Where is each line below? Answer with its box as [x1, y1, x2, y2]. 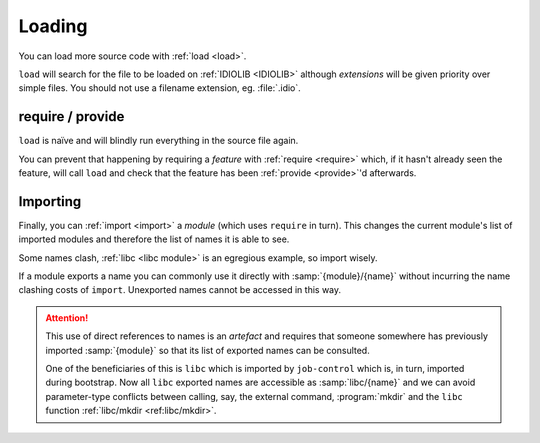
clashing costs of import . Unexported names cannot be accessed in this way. [18, 284, 342, 296]
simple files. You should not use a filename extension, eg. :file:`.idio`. [18, 82, 302, 94]
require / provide [18, 108, 125, 125]
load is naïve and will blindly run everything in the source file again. [18, 135, 299, 147]
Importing [18, 193, 82, 210]
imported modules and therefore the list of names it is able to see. [18, 233, 290, 245]
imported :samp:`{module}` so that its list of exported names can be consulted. [45, 344, 370, 356]
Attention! [45, 311, 89, 324]
